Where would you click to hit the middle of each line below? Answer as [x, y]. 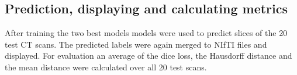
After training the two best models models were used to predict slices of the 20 [146, 33]
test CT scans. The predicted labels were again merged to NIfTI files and [136, 44]
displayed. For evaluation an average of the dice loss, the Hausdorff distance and [148, 56]
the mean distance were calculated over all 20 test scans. [106, 67]
